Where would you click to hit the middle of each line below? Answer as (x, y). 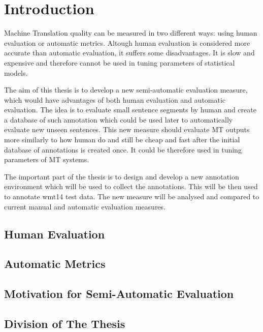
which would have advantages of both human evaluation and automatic (115, 99)
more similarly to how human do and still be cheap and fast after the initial (122, 140)
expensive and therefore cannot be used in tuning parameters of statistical (120, 62)
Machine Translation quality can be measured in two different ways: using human (131, 33)
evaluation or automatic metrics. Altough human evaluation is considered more (127, 42)
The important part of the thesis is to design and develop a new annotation (122, 176)
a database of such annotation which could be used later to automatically (119, 119)
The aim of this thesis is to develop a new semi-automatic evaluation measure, (126, 90)
